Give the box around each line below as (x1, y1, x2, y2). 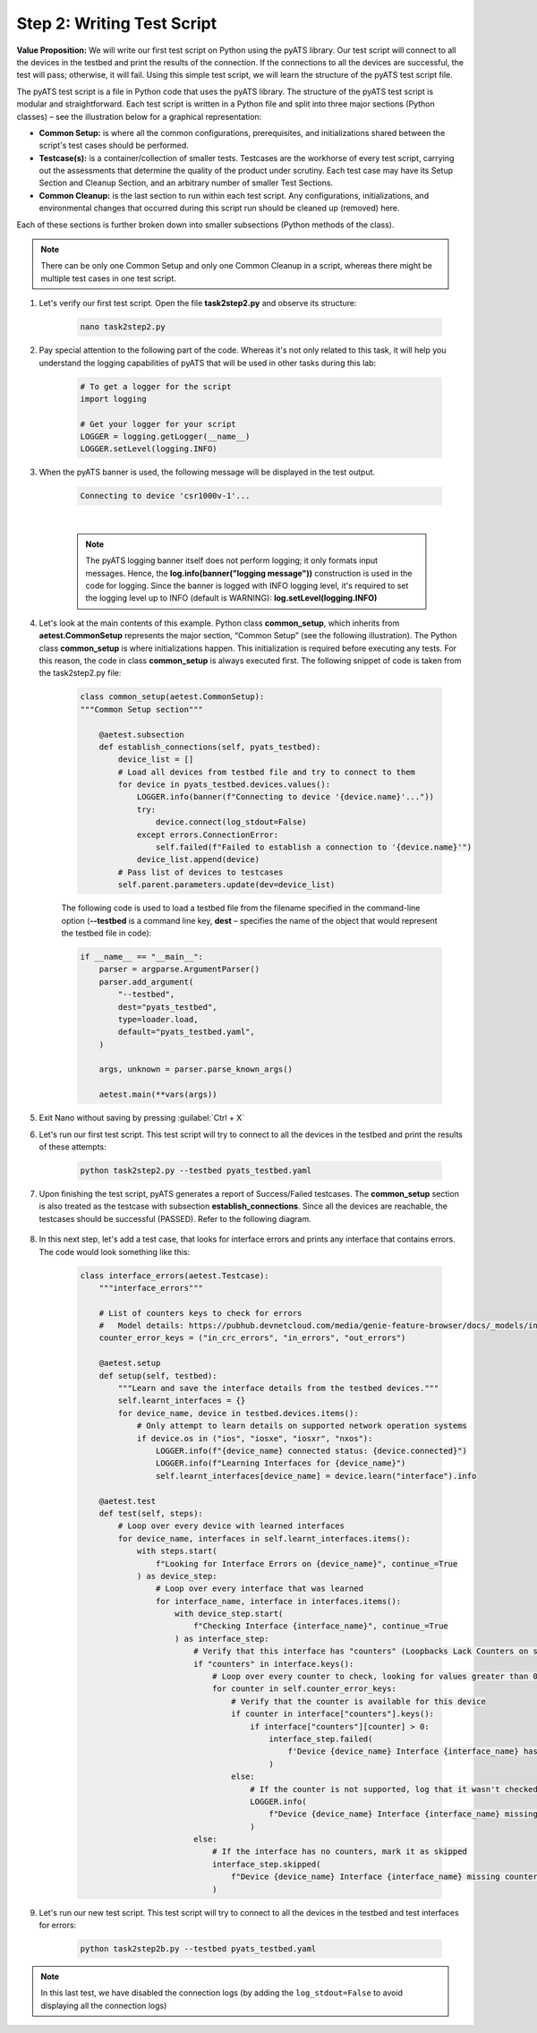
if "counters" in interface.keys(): (192, 1659, 354, 1669)
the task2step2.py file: (38, 668, 122, 679)
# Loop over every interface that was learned (155, 1584, 364, 1593)
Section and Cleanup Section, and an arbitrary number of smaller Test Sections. (38, 177, 334, 188)
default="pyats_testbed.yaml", (117, 1027, 255, 1038)
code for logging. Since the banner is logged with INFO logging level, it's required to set (85, 580, 409, 591)
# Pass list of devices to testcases (117, 867, 284, 877)
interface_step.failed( (268, 1733, 373, 1744)
